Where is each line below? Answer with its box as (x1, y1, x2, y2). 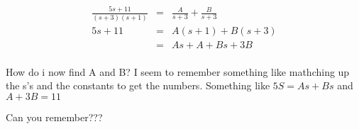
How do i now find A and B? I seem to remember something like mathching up (6, 64, 350, 79)
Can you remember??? (6, 109, 103, 124)
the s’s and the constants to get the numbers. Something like (6, 78, 270, 93)
